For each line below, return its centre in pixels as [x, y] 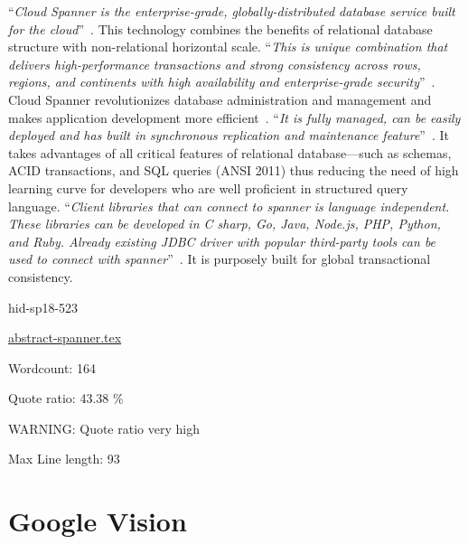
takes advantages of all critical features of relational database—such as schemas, [230, 152]
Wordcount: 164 [52, 367]
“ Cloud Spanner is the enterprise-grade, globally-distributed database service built [232, 11]
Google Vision [98, 521]
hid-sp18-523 [43, 307]
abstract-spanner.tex [65, 338]
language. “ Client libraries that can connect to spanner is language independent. [229, 206]
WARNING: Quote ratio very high [104, 428]
